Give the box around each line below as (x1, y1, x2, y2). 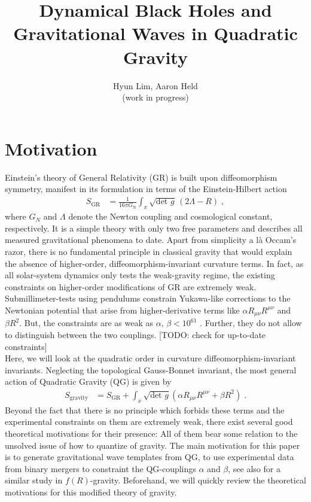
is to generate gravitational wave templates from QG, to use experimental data (5, 451, 294, 463)
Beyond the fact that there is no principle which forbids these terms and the (5, 403, 285, 416)
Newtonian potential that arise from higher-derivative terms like (5, 303, 240, 316)
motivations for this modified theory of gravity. (5, 485, 177, 498)
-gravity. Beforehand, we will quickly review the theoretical (90, 474, 306, 486)
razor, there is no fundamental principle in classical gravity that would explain (5, 245, 292, 257)
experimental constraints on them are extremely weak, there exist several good (5, 415, 293, 428)
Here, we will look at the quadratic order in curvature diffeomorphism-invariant (5, 352, 296, 364)
